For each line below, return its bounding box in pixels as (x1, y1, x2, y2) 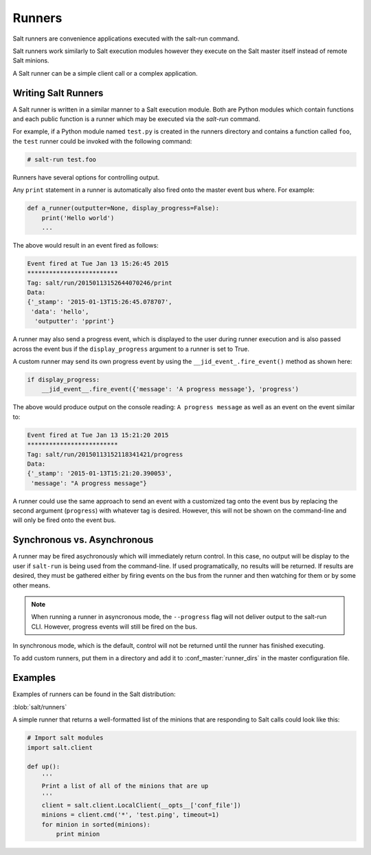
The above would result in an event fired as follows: (12, 241, 159, 249)
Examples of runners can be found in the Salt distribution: (12, 690, 176, 698)
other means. (12, 581, 51, 589)
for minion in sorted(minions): (41, 821, 151, 828)
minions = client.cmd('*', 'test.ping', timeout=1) (41, 811, 220, 819)
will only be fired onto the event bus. (12, 516, 116, 524)
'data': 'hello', (31, 307, 89, 316)
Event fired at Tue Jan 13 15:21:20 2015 (27, 431, 169, 439)
